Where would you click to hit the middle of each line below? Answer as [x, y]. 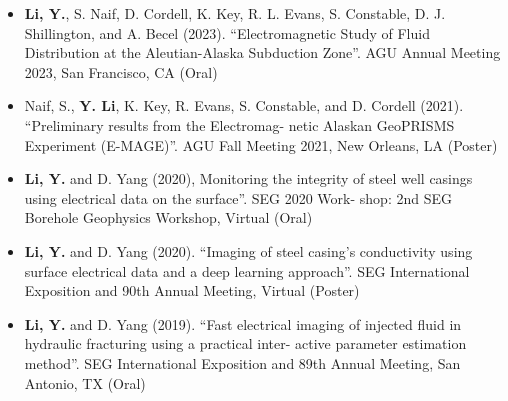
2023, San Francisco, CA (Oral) [121, 71]
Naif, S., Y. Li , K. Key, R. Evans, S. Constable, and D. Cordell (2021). [244, 105]
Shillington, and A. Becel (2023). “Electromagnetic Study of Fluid [227, 32]
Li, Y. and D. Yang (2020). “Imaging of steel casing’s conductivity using [248, 250]
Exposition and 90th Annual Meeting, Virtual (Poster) [192, 290]
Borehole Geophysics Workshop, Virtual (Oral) [168, 217]
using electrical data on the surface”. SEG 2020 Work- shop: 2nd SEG [238, 197]
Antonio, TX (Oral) [85, 382]
